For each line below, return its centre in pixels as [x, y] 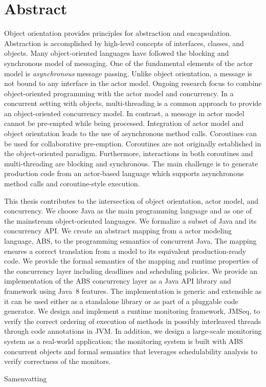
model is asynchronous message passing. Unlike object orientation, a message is [128, 73]
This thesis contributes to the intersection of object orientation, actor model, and [131, 200]
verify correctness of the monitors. [58, 361]
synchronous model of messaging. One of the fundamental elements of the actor [129, 63]
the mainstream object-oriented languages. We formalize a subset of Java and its [130, 220]
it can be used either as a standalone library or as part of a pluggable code [121, 301]
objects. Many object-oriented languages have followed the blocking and [117, 53]
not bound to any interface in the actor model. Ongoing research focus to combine [133, 83]
